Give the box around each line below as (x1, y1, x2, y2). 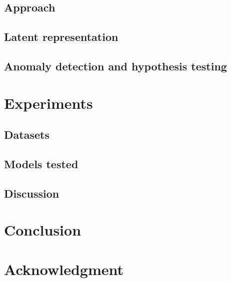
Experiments (4, 92, 93, 113)
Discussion (4, 185, 59, 201)
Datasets (4, 127, 49, 142)
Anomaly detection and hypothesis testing (4, 58, 227, 73)
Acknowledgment (4, 259, 123, 279)
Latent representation (4, 29, 118, 44)
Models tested (4, 156, 78, 171)
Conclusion (4, 220, 81, 240)
